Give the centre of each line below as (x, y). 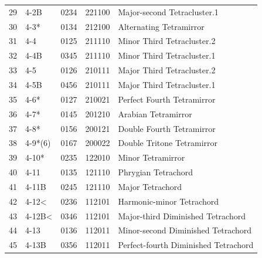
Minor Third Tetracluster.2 (167, 41)
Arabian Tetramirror (155, 113)
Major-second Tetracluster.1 (168, 11)
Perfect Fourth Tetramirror (167, 99)
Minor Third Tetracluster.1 (167, 55)
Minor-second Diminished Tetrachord (185, 230)
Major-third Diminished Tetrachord (182, 215)
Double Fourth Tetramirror (167, 128)
